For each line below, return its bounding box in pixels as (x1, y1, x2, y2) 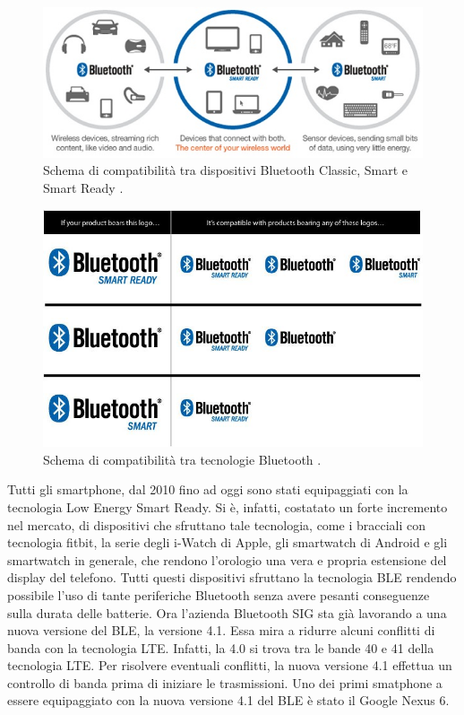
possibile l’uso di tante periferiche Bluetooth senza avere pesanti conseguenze (7, 585, 430, 604)
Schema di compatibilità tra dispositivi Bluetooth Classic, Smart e (43, 161, 408, 179)
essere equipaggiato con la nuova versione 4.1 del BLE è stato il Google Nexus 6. (7, 691, 450, 710)
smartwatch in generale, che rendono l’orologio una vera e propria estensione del (7, 550, 447, 569)
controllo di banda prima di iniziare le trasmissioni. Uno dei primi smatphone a (7, 673, 443, 692)
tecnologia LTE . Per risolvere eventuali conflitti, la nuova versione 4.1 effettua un (7, 656, 452, 675)
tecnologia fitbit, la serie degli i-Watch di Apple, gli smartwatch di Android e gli (7, 533, 448, 552)
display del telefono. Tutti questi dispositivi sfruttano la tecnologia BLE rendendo (7, 568, 457, 587)
